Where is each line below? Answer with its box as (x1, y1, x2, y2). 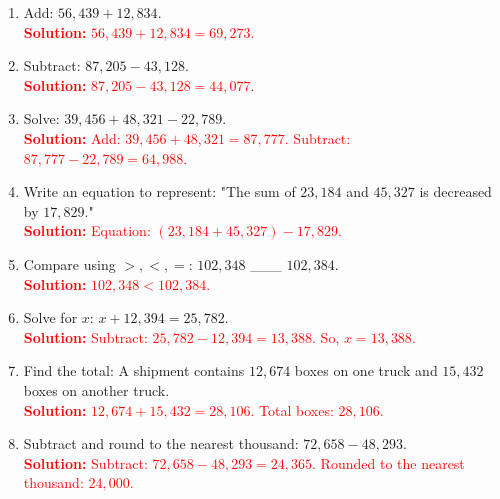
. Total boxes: (250, 399, 334, 420)
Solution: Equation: (23, 220, 151, 241)
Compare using (23, 253, 116, 274)
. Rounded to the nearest (312, 452, 465, 473)
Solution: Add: (23, 127, 121, 148)
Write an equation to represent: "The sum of (23, 181, 296, 202)
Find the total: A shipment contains (23, 360, 245, 381)
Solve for (23, 307, 78, 328)
